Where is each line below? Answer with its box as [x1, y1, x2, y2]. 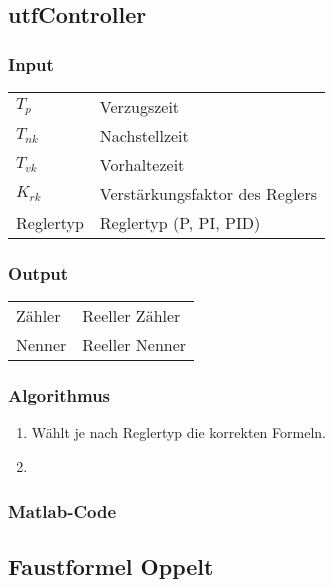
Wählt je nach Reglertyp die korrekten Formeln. [31, 422, 326, 443]
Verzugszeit [99, 95, 180, 118]
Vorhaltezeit [99, 153, 185, 176]
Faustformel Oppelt [8, 550, 214, 581]
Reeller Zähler [82, 304, 181, 328]
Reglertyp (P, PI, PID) [99, 211, 261, 234]
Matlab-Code [8, 498, 117, 523]
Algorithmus [8, 383, 111, 408]
